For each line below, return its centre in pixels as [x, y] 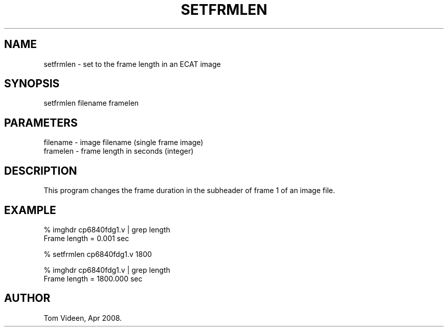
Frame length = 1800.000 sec [93, 278]
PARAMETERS [41, 123]
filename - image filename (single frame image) [124, 143]
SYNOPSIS [32, 84]
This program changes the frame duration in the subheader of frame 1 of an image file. [189, 191]
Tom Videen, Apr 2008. [83, 318]
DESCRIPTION [41, 171]
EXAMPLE [30, 210]
